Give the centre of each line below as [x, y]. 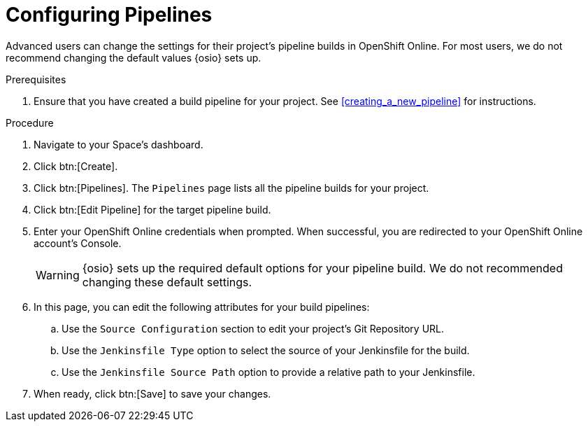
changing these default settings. [167, 282]
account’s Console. [78, 243]
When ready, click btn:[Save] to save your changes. [152, 393]
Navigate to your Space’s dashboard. [119, 144]
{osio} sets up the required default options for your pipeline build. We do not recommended [322, 268]
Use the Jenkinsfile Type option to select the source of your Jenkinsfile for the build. [266, 350]
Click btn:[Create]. [76, 166]
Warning [58, 275]
